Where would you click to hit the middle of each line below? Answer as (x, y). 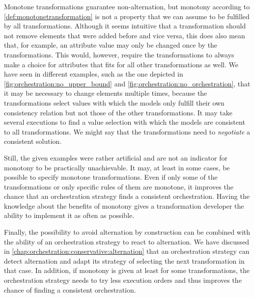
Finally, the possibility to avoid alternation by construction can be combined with (127, 232)
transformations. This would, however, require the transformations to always (119, 54)
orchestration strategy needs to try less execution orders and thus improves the (123, 280)
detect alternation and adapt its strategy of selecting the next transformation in (124, 260)
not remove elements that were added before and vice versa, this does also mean (125, 35)
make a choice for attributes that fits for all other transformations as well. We (121, 64)
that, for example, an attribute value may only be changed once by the (111, 45)
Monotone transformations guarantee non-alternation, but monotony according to (127, 6)
